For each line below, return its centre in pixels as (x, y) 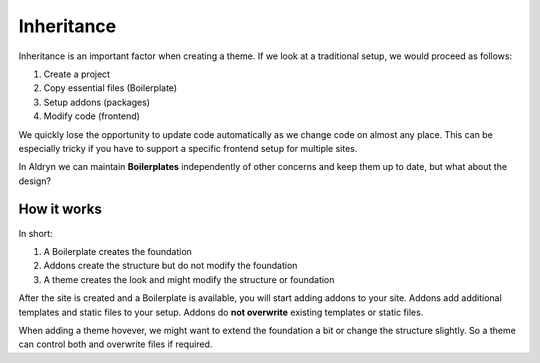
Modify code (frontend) (91, 116)
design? (35, 181)
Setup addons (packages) (96, 102)
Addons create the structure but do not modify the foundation (170, 266)
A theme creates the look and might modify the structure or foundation (189, 279)
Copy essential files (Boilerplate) (110, 88)
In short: (36, 233)
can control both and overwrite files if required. (115, 344)
